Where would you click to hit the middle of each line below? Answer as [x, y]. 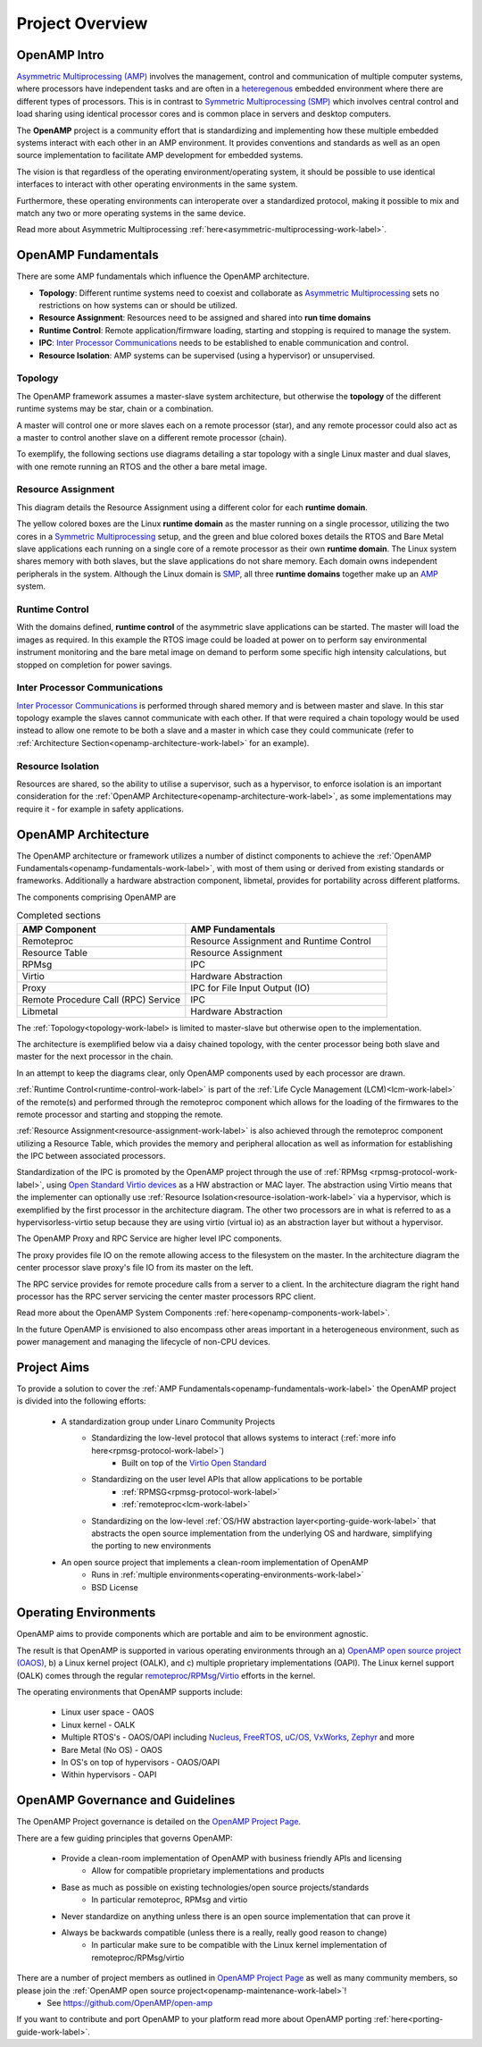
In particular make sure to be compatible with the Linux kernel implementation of [239, 1945]
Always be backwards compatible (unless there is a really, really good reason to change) [224, 1933]
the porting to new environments [151, 1546]
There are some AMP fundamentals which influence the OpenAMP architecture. [163, 276]
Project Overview [82, 23]
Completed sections [59, 916]
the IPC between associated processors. [91, 1156]
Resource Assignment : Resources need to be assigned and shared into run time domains [205, 318]
